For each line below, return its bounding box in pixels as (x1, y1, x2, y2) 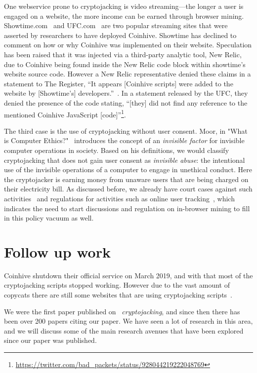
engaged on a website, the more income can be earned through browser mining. (4, 10, 244, 21)
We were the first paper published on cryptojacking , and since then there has (4, 306, 240, 316)
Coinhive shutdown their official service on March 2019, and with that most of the (4, 270, 253, 280)
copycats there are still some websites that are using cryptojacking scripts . (4, 290, 232, 300)
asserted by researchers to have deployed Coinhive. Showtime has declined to (4, 30, 237, 40)
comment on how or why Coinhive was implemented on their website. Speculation (4, 39, 252, 50)
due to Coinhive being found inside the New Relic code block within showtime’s (4, 59, 246, 69)
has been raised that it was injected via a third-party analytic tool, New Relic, (4, 49, 242, 59)
